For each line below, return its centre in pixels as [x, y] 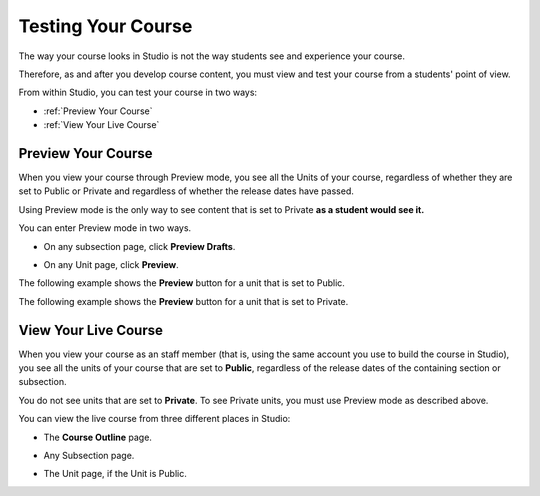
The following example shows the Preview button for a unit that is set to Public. [181, 283]
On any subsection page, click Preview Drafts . [139, 246]
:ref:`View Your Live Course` [101, 125]
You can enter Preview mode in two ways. [105, 228]
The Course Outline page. [97, 437]
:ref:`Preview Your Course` [98, 111]
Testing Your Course [105, 26]
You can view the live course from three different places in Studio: [154, 419]
